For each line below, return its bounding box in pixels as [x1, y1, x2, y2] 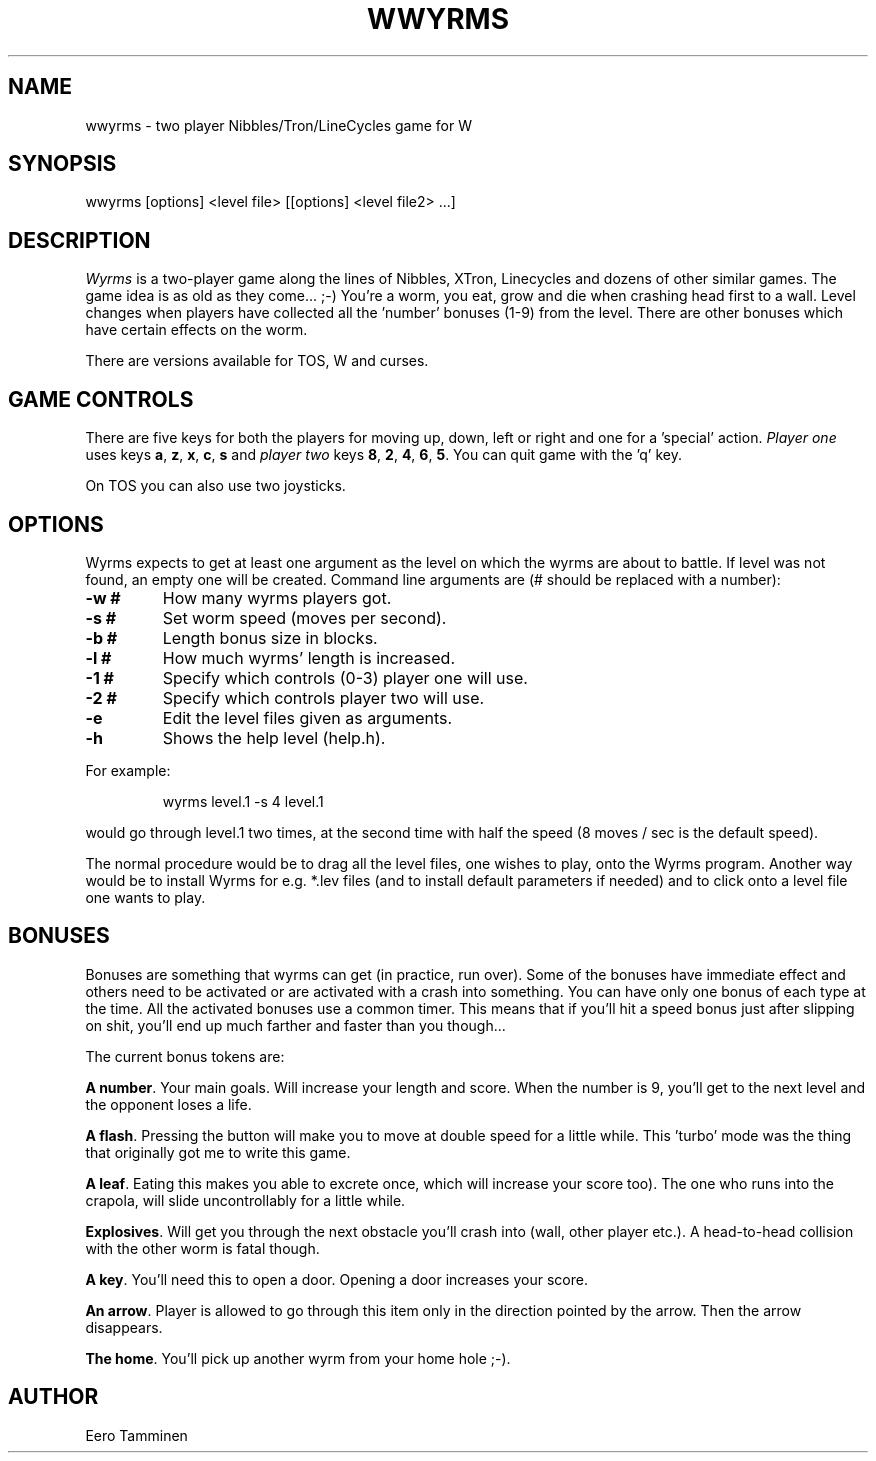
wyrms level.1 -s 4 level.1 [162, 792, 324, 810]
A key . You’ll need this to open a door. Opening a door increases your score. [85, 1270, 588, 1288]
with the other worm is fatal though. [85, 1239, 320, 1257]
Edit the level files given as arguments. [162, 707, 453, 728]
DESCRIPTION [8, 227, 151, 253]
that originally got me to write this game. [85, 1143, 351, 1161]
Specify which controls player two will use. [162, 687, 485, 708]
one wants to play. [85, 888, 206, 906]
